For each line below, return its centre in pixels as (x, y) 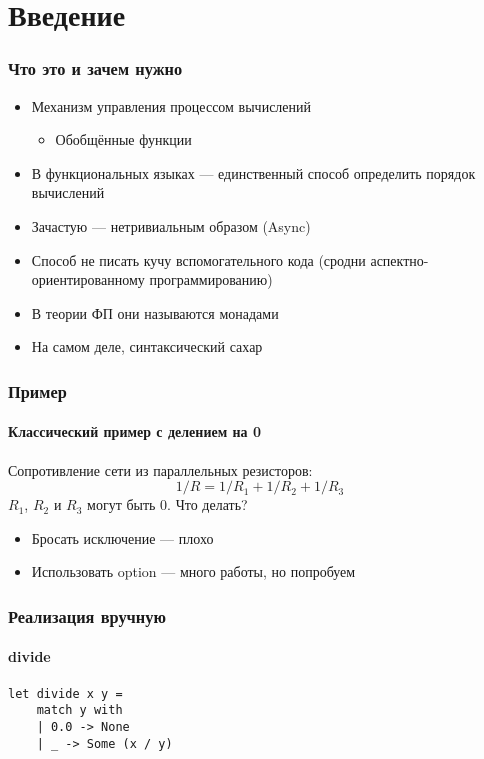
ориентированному (88, 279)
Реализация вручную (87, 615)
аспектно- (399, 259)
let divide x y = (65, 693)
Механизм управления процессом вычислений (171, 105)
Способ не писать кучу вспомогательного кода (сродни (198, 259)
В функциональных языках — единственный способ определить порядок (253, 172)
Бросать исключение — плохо (122, 537)
